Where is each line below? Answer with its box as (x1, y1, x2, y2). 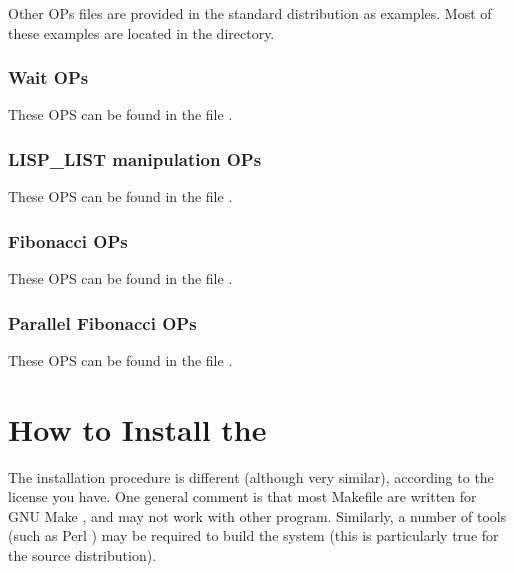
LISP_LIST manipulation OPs (8, 146, 262, 171)
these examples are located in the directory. (8, 22, 275, 43)
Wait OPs (8, 65, 89, 90)
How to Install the (8, 408, 267, 449)
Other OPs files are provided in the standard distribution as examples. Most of (8, 3, 492, 23)
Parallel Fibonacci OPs (8, 310, 197, 335)
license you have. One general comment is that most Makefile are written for (8, 486, 477, 507)
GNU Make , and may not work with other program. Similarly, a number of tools (8, 505, 507, 526)
